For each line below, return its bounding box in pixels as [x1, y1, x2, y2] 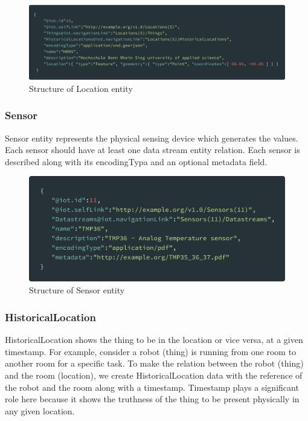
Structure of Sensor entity [29, 284, 125, 296]
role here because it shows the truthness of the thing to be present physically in [5, 393, 300, 405]
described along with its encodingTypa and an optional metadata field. [5, 155, 268, 168]
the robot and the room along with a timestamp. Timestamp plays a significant [5, 380, 299, 393]
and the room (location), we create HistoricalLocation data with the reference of [5, 368, 303, 381]
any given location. [5, 404, 75, 417]
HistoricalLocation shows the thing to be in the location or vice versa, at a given [5, 333, 303, 346]
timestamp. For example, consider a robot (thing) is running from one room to [5, 345, 297, 357]
